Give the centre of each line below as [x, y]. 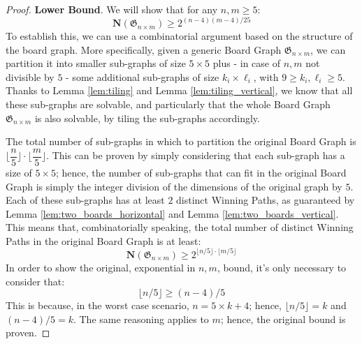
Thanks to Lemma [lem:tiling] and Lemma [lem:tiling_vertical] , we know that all [179, 90]
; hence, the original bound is [283, 319]
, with [266, 76]
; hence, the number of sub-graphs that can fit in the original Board [201, 172]
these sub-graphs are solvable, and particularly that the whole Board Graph [168, 104]
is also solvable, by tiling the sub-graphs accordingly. [147, 118]
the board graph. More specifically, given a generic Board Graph [144, 49]
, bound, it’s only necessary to [282, 267]
